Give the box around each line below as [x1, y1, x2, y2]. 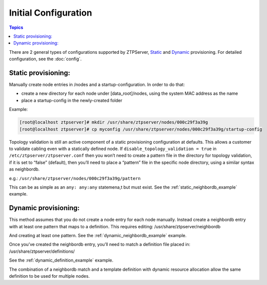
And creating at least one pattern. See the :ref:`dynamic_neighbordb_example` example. [9, 232, 187, 238]
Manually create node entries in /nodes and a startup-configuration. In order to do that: [9, 82, 185, 88]
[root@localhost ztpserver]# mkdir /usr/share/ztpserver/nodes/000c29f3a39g [19, 120, 208, 125]
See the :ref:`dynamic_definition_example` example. [9, 257, 114, 263]
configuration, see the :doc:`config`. [9, 56, 82, 62]
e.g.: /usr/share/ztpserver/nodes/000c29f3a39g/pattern [9, 175, 141, 181]
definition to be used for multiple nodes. [9, 273, 90, 279]
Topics [9, 24, 24, 30]
